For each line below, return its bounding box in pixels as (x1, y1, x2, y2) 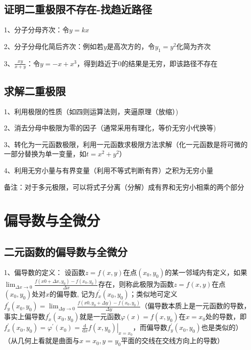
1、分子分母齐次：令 (4, 25, 69, 35)
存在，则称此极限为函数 (98, 279, 174, 289)
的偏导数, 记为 (49, 288, 95, 299)
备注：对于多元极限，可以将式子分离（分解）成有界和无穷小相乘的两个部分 (4, 181, 244, 192)
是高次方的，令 (106, 41, 155, 51)
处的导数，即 (205, 311, 247, 322)
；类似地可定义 (129, 288, 177, 299)
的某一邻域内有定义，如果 (165, 267, 248, 277)
